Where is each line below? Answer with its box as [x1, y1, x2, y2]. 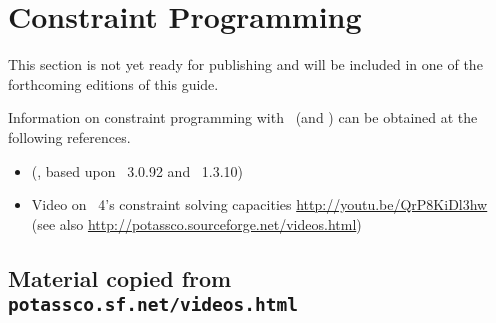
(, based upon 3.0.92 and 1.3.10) [31, 160, 244, 181]
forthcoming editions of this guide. [8, 73, 219, 94]
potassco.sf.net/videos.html [8, 294, 299, 316]
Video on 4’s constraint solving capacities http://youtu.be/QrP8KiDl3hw [31, 194, 488, 215]
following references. [8, 126, 131, 147]
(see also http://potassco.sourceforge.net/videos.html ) [31, 213, 362, 234]
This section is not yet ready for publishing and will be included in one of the [8, 54, 483, 75]
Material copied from [8, 262, 232, 293]
